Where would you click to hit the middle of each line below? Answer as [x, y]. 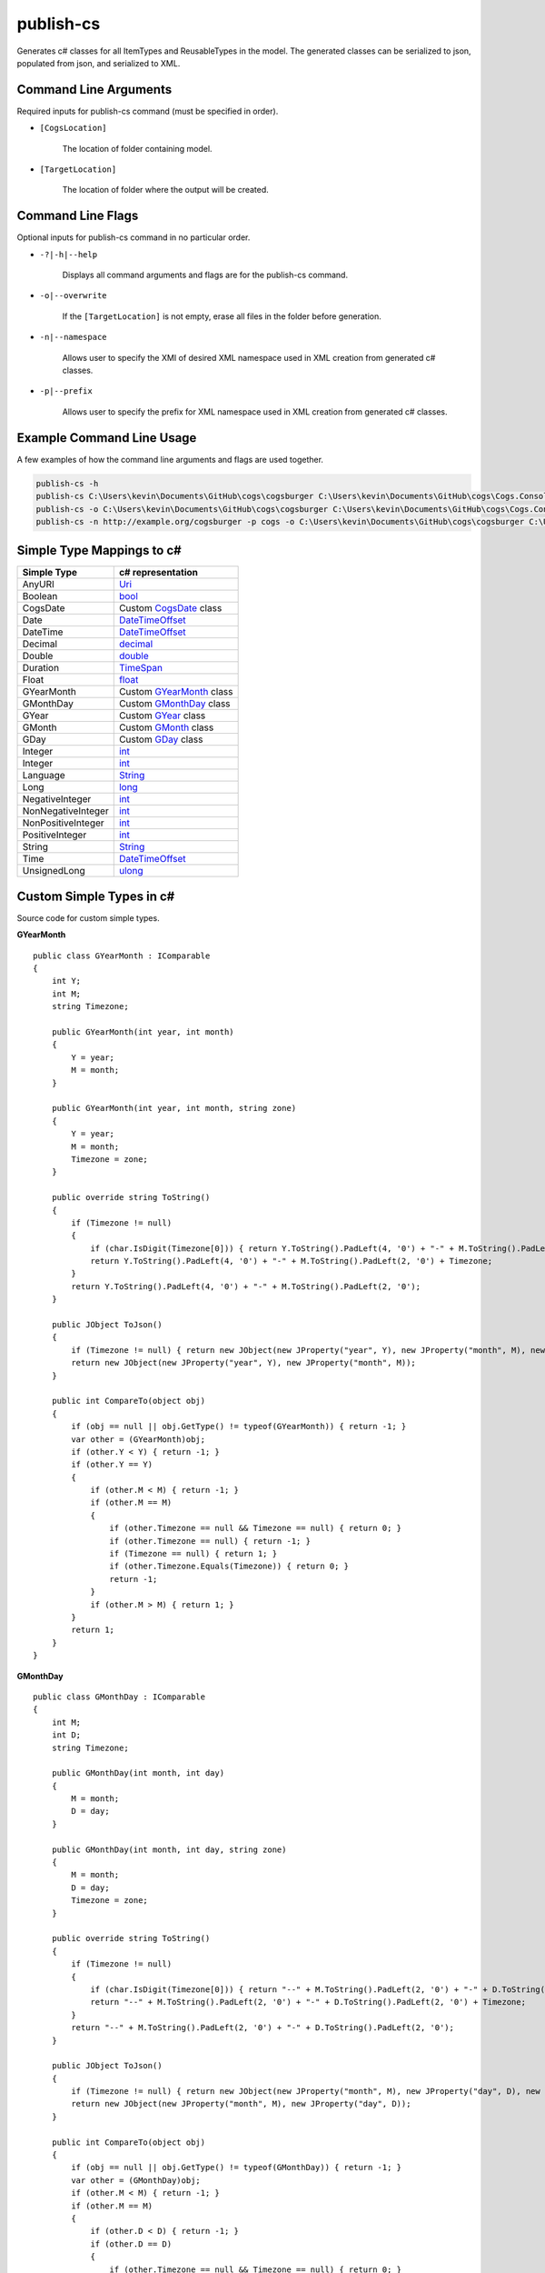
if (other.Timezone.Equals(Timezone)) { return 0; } [229, 1567]
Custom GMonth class [166, 727]
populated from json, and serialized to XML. [99, 63]
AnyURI [38, 585]
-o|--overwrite [74, 296]
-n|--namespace [74, 337]
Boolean [40, 596]
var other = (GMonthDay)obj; [136, 2180]
